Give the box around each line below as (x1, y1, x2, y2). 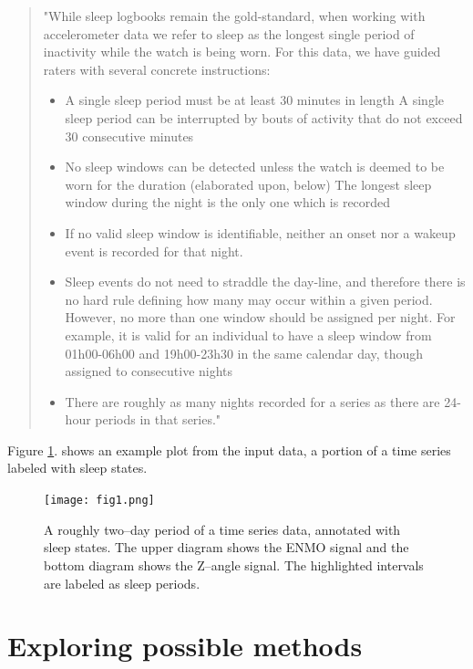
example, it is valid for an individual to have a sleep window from (65, 325, 432, 344)
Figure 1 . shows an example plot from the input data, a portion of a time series (7, 440, 451, 459)
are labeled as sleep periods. (44, 573, 201, 592)
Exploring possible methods (7, 627, 363, 664)
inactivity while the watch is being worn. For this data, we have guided (43, 42, 441, 61)
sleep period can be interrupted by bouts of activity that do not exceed (65, 108, 463, 127)
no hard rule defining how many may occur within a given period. (65, 289, 433, 308)
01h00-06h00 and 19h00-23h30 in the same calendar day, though (65, 343, 424, 362)
